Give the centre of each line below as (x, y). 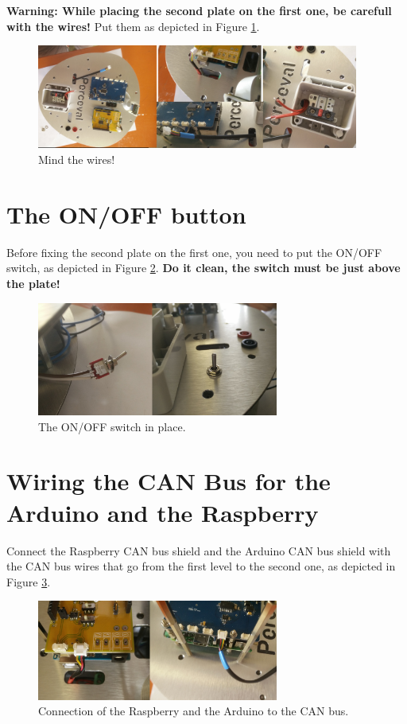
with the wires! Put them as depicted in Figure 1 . (133, 26)
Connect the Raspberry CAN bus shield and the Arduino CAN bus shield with (199, 550)
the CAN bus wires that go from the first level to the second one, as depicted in (201, 566)
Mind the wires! (77, 160)
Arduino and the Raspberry (163, 512)
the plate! (33, 283)
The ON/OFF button (126, 214)
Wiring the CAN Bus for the (169, 481)
